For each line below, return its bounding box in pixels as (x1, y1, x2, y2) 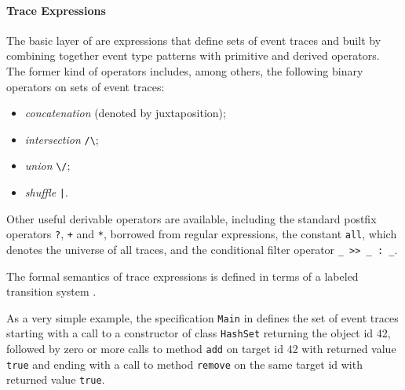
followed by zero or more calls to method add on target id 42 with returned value (6, 340, 396, 357)
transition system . (6, 283, 97, 300)
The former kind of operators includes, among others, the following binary (6, 62, 363, 79)
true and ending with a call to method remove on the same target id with (6, 355, 363, 372)
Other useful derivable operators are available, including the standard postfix (6, 210, 377, 226)
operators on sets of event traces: (6, 78, 165, 94)
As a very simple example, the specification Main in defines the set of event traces (6, 309, 399, 326)
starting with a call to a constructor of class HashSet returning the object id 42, (6, 325, 391, 341)
